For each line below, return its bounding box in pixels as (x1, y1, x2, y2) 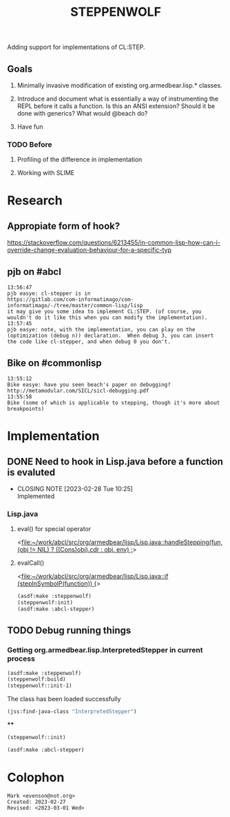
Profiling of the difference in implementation (17, 156, 143, 164)
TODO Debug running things (7, 625, 132, 637)
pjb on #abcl (7, 266, 62, 278)
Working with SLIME (17, 169, 74, 177)
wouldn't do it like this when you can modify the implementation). (7, 314, 208, 321)
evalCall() (17, 559, 45, 567)
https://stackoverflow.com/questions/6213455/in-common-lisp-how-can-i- (7, 238, 220, 247)
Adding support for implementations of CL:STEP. (7, 43, 146, 52)
